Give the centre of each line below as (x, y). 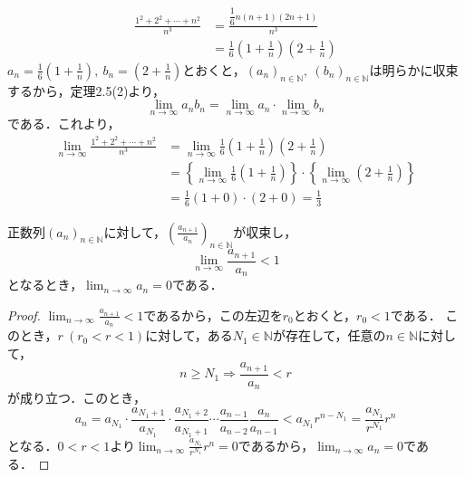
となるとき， (45, 285)
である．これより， (64, 124)
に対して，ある (189, 335)
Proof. (24, 315)
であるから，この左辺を (213, 315)
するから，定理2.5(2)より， (87, 90)
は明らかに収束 (414, 69)
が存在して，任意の (329, 335)
